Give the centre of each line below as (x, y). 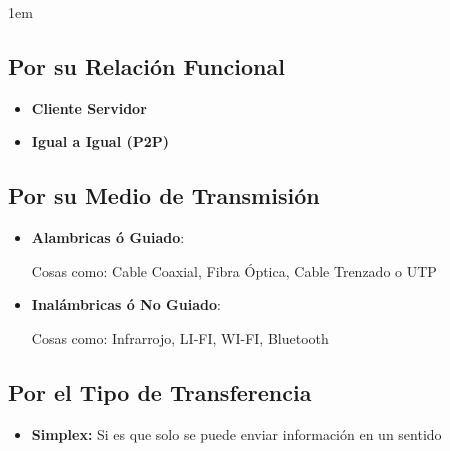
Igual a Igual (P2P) (100, 141)
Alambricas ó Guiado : (108, 237)
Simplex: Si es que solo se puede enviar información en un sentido (236, 433)
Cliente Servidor (89, 107)
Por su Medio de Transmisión (164, 195)
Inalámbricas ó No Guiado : (126, 304)
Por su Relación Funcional (146, 65)
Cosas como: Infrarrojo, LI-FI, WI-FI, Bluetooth (180, 337)
